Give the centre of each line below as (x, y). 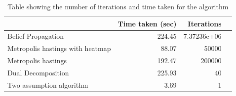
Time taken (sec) (147, 23)
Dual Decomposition (38, 72)
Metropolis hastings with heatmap (59, 48)
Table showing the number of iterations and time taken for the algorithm (118, 6)
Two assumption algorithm (48, 84)
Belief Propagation (36, 36)
